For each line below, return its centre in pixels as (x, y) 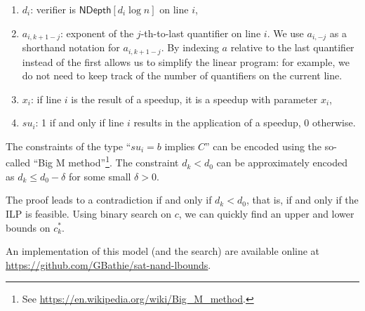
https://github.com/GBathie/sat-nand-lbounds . (108, 264)
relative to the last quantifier (292, 47)
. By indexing (190, 47)
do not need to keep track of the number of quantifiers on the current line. (182, 75)
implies (180, 146)
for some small (100, 176)
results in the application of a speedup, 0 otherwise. (245, 123)
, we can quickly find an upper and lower (266, 213)
